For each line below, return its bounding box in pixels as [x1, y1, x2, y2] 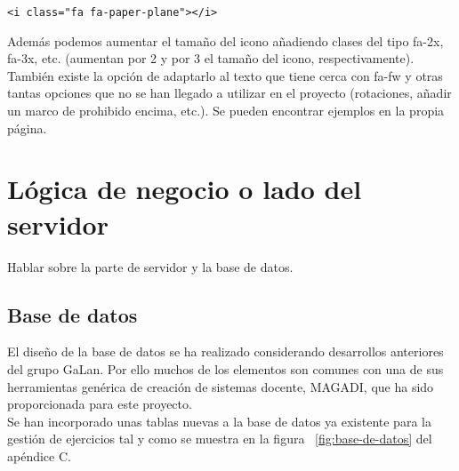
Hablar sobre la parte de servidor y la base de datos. [7, 257, 294, 275]
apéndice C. [7, 446, 71, 465]
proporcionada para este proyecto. [7, 395, 192, 413]
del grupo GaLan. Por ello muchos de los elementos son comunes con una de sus [7, 359, 444, 378]
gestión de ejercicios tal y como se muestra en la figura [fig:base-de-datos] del [7, 429, 432, 448]
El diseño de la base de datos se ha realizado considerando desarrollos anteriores [7, 342, 444, 361]
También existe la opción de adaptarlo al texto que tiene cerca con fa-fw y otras [7, 66, 443, 84]
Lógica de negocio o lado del [7, 171, 362, 207]
